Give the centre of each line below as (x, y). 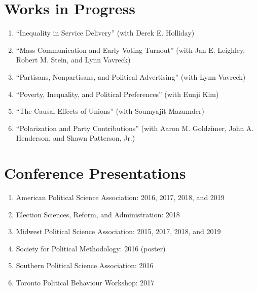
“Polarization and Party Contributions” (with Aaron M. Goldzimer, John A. (135, 128)
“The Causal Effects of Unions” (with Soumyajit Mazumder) (110, 111)
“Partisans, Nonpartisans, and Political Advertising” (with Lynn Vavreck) (131, 76)
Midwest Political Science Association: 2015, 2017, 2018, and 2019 (118, 231)
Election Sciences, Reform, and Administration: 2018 (98, 214)
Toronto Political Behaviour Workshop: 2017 (85, 282)
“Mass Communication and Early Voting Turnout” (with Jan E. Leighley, (131, 50)
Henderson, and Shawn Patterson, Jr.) (76, 138)
